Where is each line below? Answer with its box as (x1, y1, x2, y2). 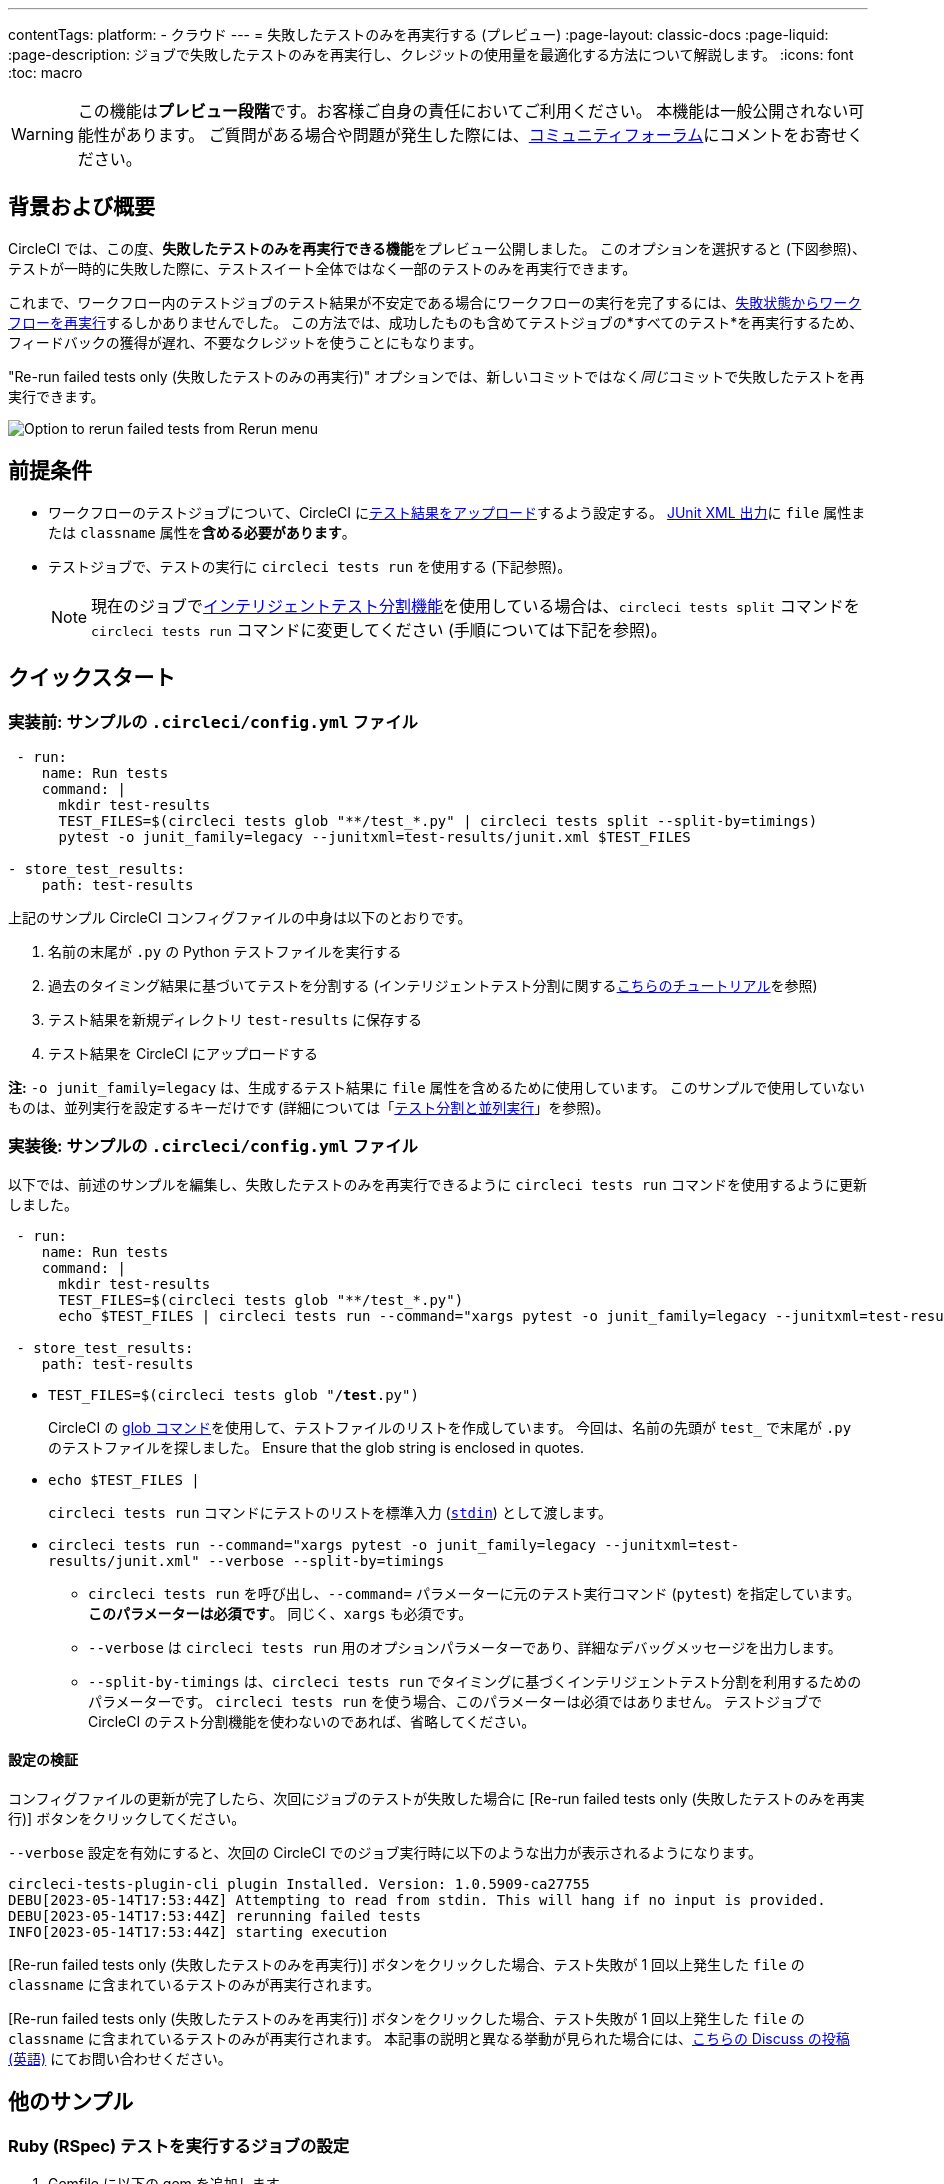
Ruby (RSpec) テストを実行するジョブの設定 (8, 2135, 350, 2156)
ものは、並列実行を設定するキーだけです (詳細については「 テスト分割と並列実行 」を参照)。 (8, 1098, 610, 1116)
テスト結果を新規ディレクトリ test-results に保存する (48, 1010, 423, 1028)
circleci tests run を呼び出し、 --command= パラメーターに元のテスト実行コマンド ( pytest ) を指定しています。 (88, 1584, 861, 1602)
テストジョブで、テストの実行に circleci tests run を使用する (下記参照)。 (48, 557, 572, 575)
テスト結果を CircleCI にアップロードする (48, 1044, 319, 1062)
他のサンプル (8, 2089, 134, 2115)
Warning (11, 124, 74, 144)
